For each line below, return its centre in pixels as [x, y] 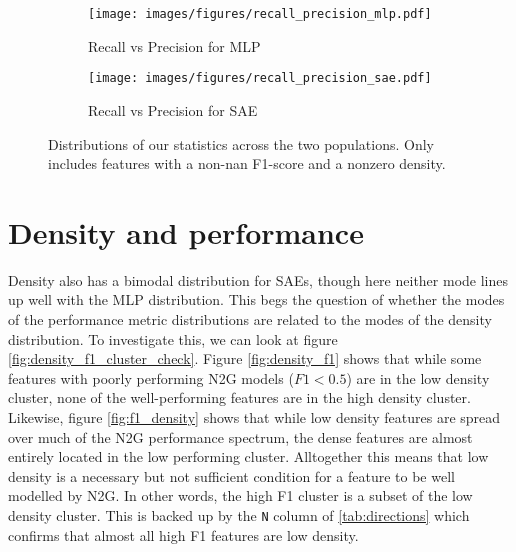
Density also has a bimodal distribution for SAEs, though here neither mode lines [258, 279]
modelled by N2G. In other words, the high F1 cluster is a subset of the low [240, 495]
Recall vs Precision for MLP [174, 45]
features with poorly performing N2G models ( [151, 377]
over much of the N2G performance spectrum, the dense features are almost [240, 436]
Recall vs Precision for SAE [173, 109]
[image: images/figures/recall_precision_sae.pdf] [260, 78]
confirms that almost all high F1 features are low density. [183, 534]
